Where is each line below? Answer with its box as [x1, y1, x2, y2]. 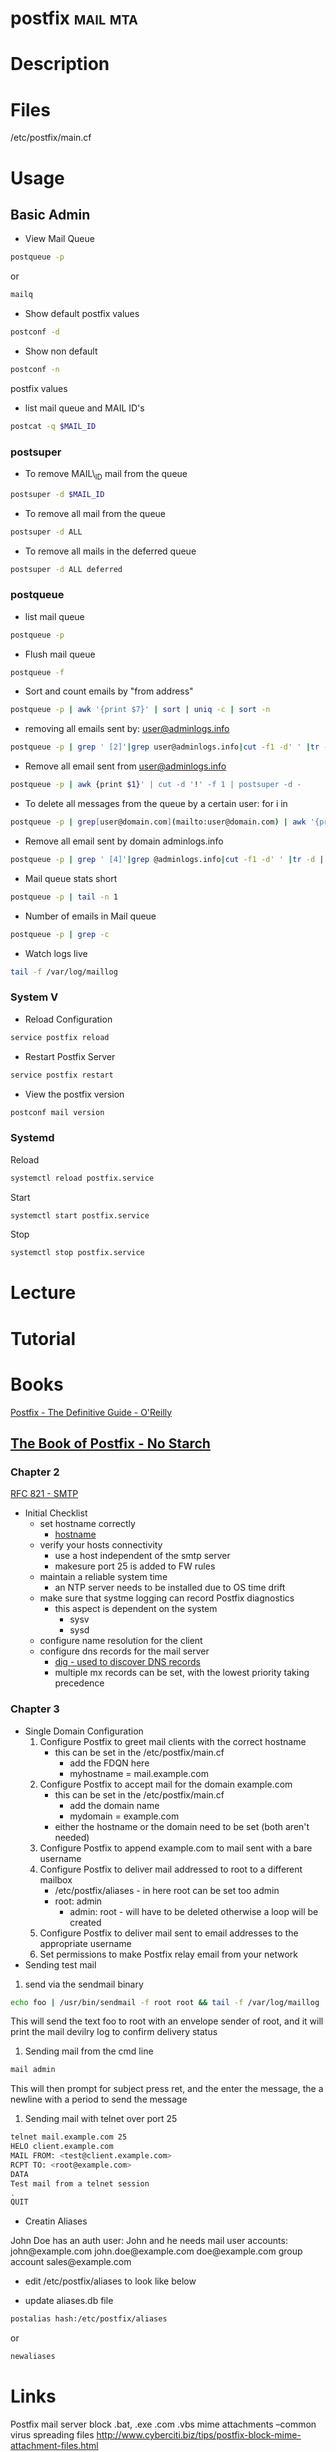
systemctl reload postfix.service [10, 1173, 155, 1183]
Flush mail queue [24, 648, 96, 660]
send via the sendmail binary [24, 1978, 144, 1990]
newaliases [10, 2352, 56, 2362]
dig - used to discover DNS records [54, 1656, 201, 1668]
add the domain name [69, 1799, 160, 1811]
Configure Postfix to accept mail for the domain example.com [39, 1778, 293, 1790]
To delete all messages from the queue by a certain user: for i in [24, 798, 288, 810]
